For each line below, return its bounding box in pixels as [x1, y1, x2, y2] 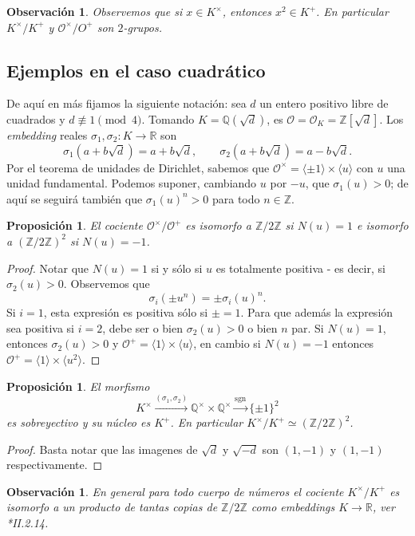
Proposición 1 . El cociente [6, 217, 143, 234]
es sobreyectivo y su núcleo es [6, 414, 151, 430]
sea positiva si [6, 319, 74, 336]
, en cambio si [193, 335, 261, 352]
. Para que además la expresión [240, 304, 393, 321]
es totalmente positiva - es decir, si [215, 259, 385, 276]
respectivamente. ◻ [6, 456, 103, 473]
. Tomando [141, 110, 195, 127]
